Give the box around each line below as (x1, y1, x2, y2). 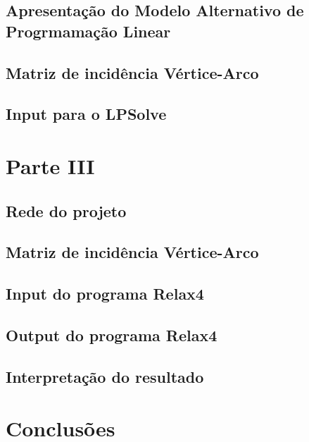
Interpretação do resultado (6, 365, 204, 387)
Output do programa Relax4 (6, 324, 217, 345)
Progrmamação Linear (6, 20, 171, 42)
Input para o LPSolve (6, 103, 167, 125)
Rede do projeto (6, 199, 127, 221)
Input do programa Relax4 (6, 283, 204, 305)
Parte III (6, 151, 95, 180)
